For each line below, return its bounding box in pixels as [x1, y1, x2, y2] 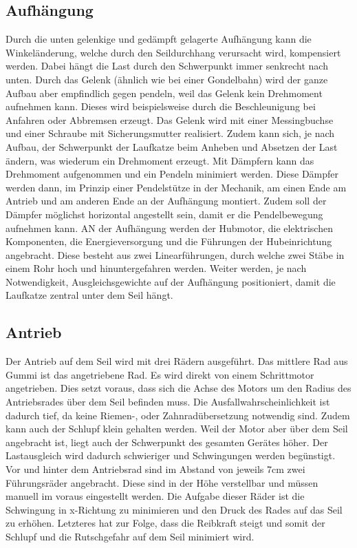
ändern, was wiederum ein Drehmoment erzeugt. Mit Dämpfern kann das [6, 153, 314, 167]
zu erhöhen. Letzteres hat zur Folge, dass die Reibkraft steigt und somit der [6, 516, 325, 530]
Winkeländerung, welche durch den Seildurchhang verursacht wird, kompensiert [6, 45, 341, 59]
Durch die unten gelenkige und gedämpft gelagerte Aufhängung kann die [6, 32, 312, 46]
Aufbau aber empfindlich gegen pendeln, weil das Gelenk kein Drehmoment [6, 85, 323, 100]
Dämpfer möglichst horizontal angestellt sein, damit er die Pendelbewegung [6, 207, 323, 221]
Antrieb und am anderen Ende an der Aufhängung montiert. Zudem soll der [6, 193, 327, 208]
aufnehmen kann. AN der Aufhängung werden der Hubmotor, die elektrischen [6, 220, 333, 235]
